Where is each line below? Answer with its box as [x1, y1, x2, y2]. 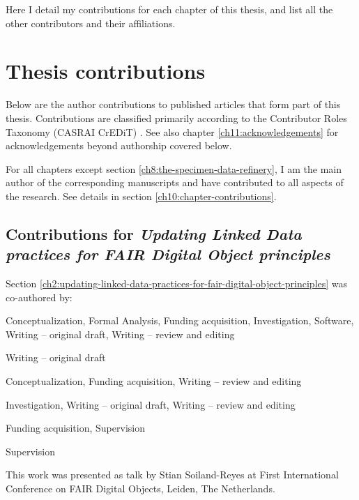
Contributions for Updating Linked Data [6, 222, 302, 244]
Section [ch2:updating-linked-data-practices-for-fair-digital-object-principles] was [6, 276, 348, 291]
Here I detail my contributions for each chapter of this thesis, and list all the [6, 2, 333, 16]
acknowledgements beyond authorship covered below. [6, 138, 232, 153]
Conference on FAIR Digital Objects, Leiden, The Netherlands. [6, 481, 275, 495]
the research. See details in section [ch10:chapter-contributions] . [6, 188, 277, 203]
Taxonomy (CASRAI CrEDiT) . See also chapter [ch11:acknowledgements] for [6, 124, 339, 139]
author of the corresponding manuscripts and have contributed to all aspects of [6, 175, 344, 190]
